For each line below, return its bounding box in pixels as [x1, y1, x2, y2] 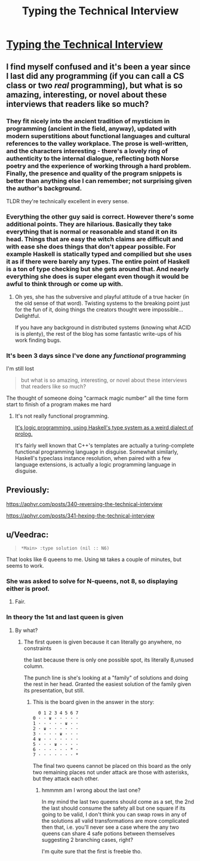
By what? [14, 626, 38, 634]
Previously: [6, 485, 50, 495]
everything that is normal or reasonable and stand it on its [6, 227, 177, 235]
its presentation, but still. [23, 687, 85, 694]
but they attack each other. [32, 775, 100, 782]
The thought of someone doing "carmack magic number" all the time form [6, 394, 189, 402]
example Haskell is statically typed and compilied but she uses [6, 250, 192, 258]
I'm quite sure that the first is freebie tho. [41, 847, 142, 855]
